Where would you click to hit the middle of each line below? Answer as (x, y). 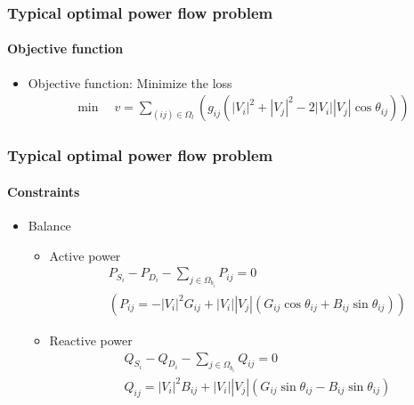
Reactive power (91, 340)
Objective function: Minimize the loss (130, 82)
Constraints (44, 191)
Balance (49, 225)
